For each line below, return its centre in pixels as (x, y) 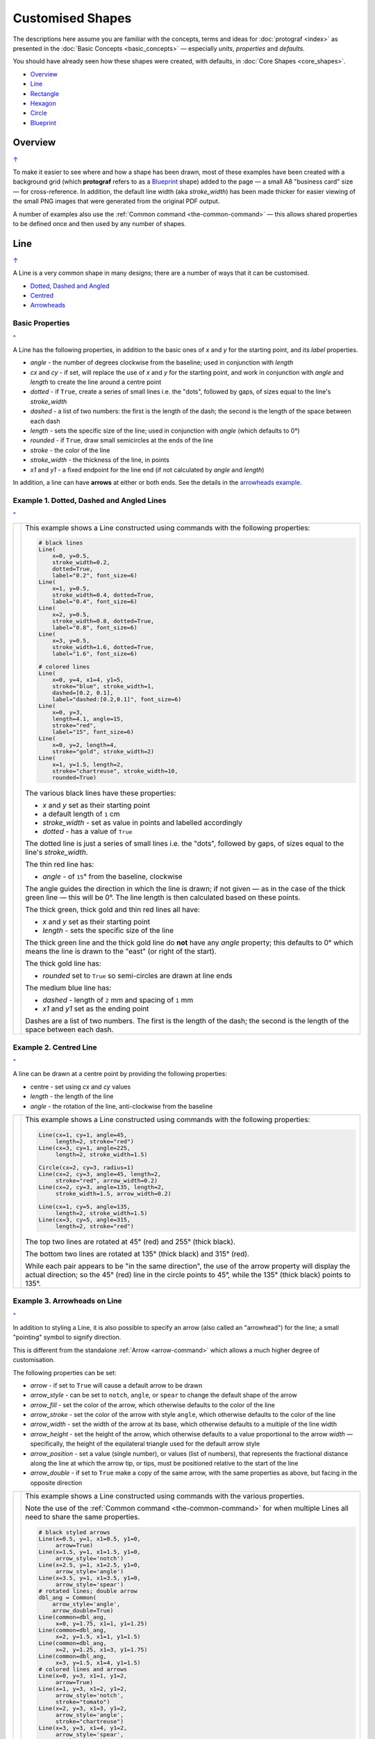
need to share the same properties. (83, 1517)
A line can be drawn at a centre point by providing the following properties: (120, 1074)
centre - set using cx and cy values (81, 1087)
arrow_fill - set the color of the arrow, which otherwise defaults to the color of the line (153, 1404)
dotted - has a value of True (87, 831)
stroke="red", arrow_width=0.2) (107, 1180)
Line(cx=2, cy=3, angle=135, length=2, (101, 1187)
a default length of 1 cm (81, 814)
